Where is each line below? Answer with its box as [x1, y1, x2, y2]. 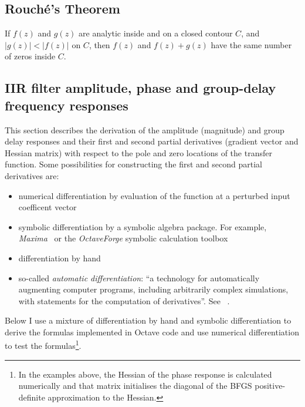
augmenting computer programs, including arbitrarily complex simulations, [18, 283, 289, 295]
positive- [255, 379, 286, 392]
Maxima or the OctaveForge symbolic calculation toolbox [18, 232, 228, 244]
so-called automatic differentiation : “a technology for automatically [18, 271, 260, 284]
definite [18, 391, 45, 403]
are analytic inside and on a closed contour [79, 27, 233, 39]
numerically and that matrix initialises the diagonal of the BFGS [18, 379, 252, 392]
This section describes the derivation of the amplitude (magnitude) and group [5, 123, 284, 136]
